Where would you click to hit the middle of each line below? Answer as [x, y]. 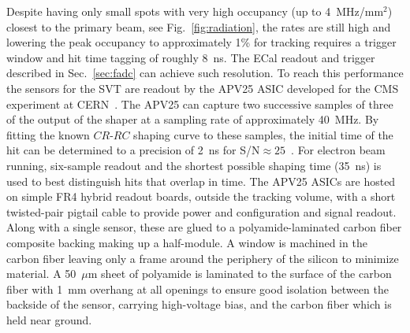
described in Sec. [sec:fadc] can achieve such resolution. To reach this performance [205, 73]
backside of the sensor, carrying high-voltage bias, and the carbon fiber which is [199, 304]
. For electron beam [338, 150]
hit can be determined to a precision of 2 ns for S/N [133, 150]
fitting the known [48, 134]
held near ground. [49, 319]
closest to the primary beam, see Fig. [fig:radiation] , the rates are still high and [199, 26]
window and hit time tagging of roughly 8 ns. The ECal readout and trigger [191, 57]
